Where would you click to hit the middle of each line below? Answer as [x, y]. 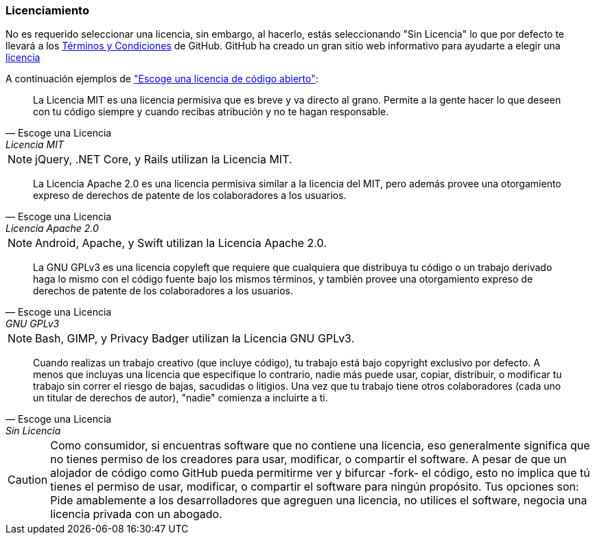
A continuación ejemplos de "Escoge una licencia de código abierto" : [162, 79]
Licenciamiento [47, 10]
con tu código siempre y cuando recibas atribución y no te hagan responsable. [211, 112]
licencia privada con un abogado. [136, 514]
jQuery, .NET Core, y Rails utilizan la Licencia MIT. [164, 160]
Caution [28, 480]
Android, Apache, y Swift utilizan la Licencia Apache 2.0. [181, 243]
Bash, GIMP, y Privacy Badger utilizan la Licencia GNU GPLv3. [195, 339]
